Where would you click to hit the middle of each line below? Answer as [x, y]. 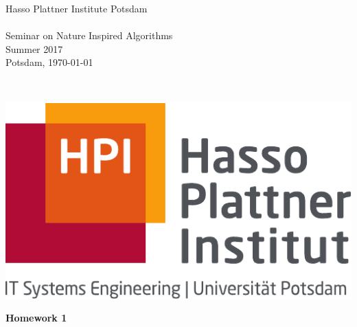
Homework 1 [36, 318]
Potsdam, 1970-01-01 [49, 62]
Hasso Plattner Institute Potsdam [77, 8]
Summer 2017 [34, 48]
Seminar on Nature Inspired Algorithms [89, 35]
